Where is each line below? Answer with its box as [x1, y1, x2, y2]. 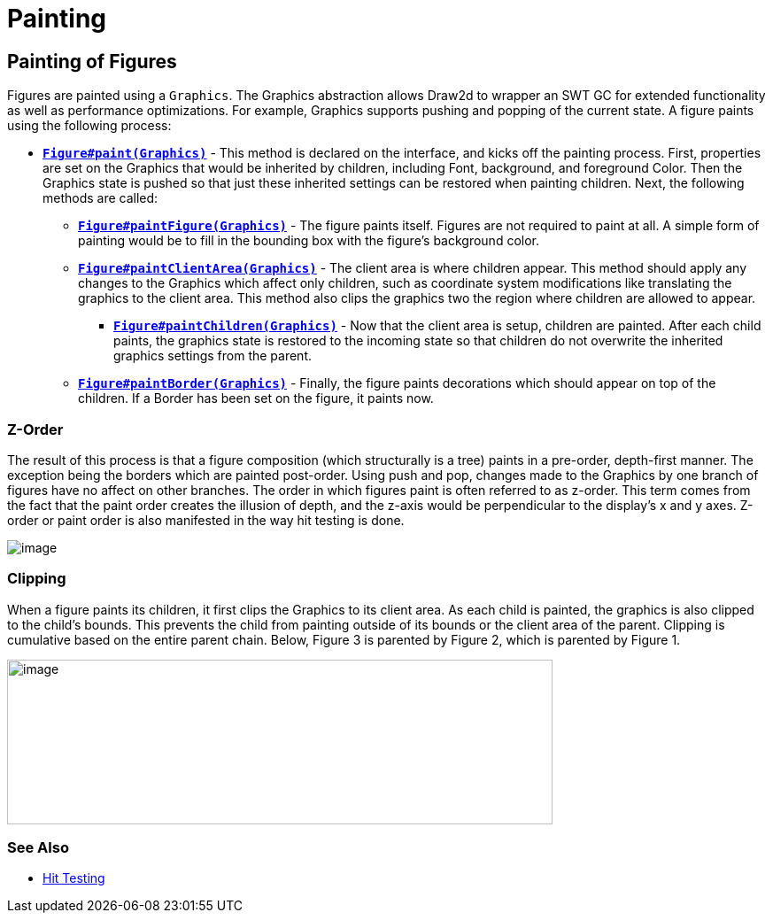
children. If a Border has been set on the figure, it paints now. [78, 390, 434, 406]
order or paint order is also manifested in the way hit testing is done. [7, 512, 405, 528]
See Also [7, 839, 69, 857]
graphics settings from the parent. [113, 348, 312, 364]
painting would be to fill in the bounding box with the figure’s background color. [78, 233, 540, 249]
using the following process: [7, 118, 172, 134]
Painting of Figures [7, 50, 177, 73]
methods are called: [43, 190, 158, 206]
